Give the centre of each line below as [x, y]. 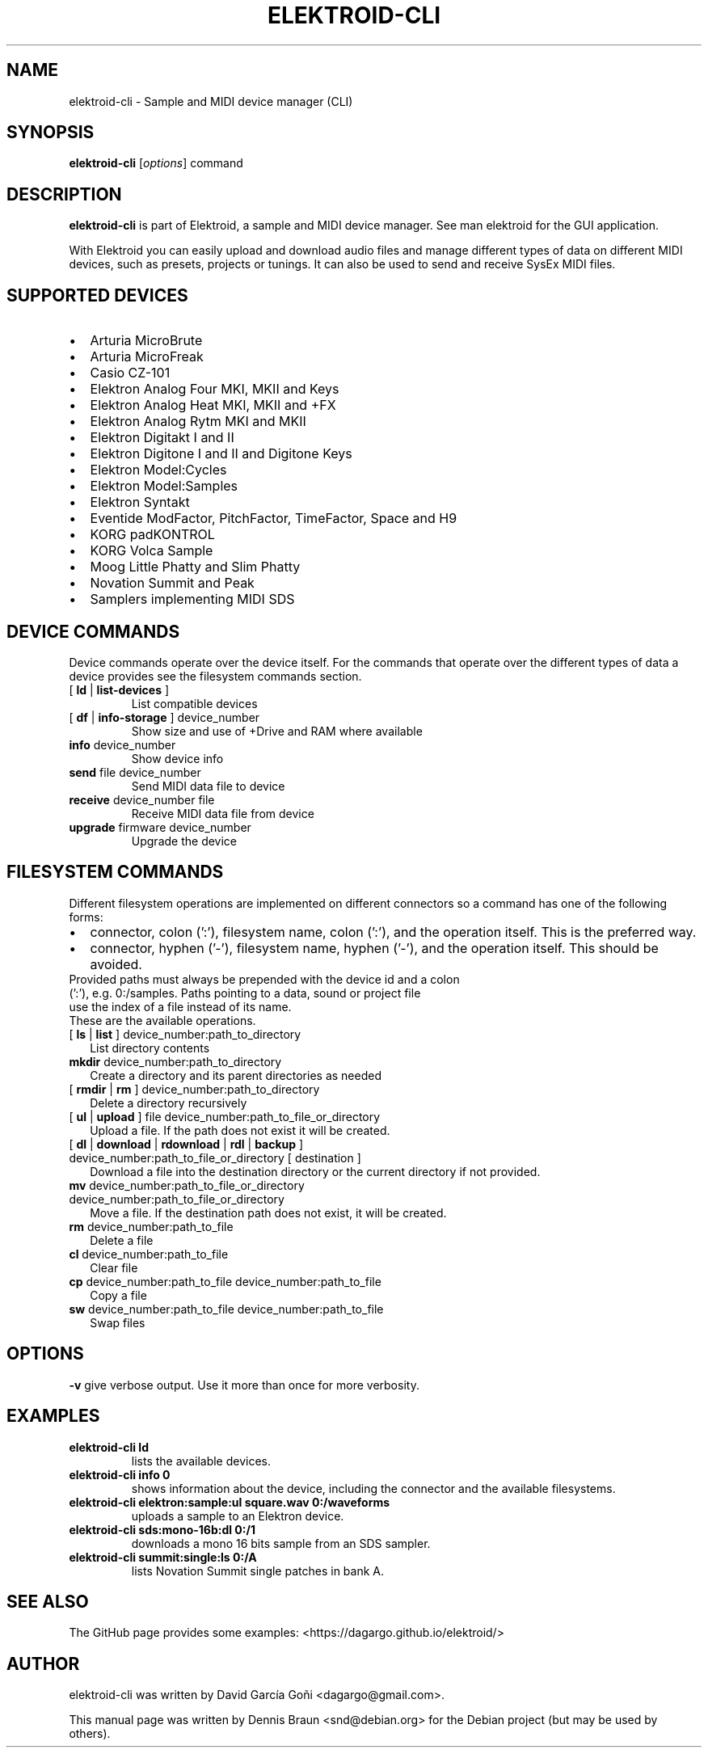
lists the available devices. [201, 1461]
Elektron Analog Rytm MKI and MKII [198, 422]
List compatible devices [194, 703]
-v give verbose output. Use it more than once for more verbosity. [244, 1385]
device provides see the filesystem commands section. [215, 676]
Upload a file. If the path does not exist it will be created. [240, 1130]
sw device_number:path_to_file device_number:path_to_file [226, 1309]
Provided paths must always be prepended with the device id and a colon [264, 979]
